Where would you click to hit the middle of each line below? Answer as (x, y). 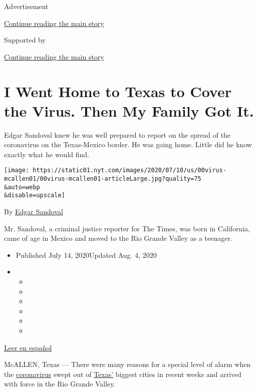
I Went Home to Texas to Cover (118, 91)
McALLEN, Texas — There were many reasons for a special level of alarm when (127, 364)
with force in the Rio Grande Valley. (60, 384)
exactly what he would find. (47, 154)
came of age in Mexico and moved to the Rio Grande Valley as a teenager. (118, 238)
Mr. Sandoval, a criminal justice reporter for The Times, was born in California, (127, 228)
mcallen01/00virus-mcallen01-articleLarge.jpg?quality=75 (103, 179)
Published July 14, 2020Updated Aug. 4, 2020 (86, 255)
